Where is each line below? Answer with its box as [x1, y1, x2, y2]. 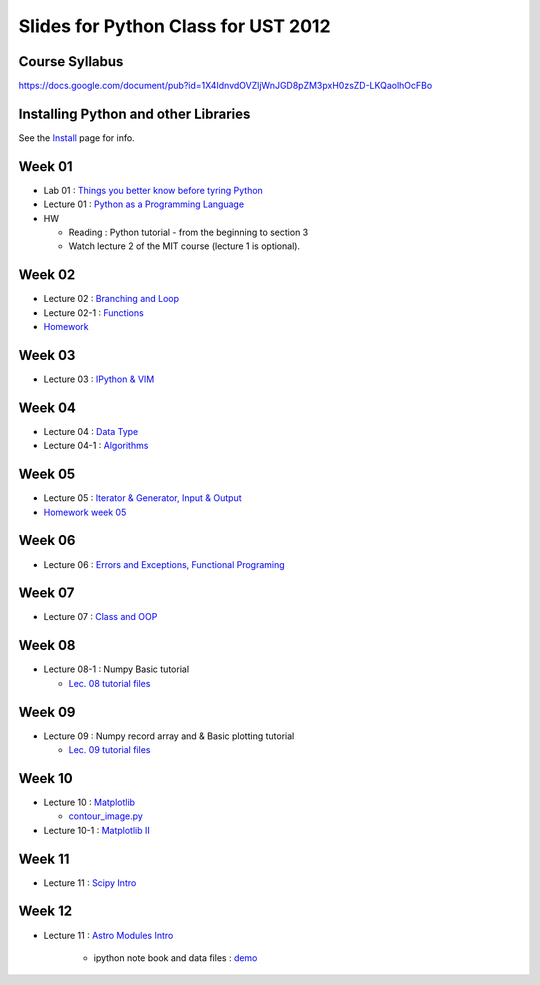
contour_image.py [68, 810, 144, 822]
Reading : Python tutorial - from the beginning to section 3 [68, 226, 309, 239]
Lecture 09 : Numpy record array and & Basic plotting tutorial [43, 730, 295, 742]
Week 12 [18, 903, 73, 920]
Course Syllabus [18, 53, 124, 70]
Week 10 [18, 770, 74, 787]
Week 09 [18, 703, 76, 720]
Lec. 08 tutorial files [68, 677, 151, 689]
